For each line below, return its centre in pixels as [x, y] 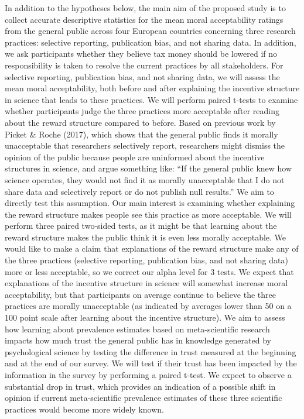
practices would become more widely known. [84, 409]
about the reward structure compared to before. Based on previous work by [140, 122]
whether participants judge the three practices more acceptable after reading [142, 111]
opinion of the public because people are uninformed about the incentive [135, 157]
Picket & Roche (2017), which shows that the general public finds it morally [141, 134]
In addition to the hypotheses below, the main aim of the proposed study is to [145, 8]
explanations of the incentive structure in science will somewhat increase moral [146, 283]
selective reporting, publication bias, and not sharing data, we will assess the [142, 76]
